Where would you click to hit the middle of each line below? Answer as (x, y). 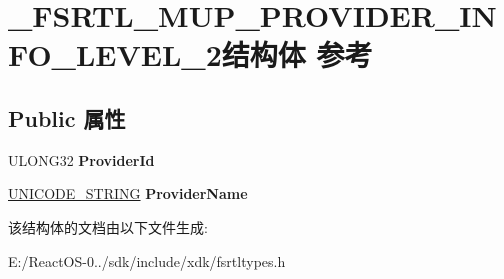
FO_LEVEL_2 (115, 54)
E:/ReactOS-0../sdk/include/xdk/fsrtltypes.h (147, 260)
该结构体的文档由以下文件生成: (108, 226)
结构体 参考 (297, 54)
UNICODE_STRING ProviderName (128, 193)
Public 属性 (67, 117)
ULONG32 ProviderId (81, 159)
